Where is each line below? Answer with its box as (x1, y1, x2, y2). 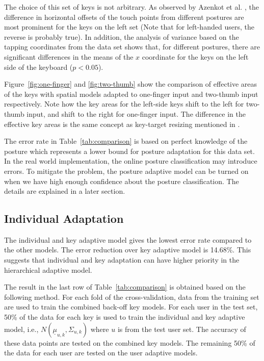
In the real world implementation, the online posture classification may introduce (4, 156, 257, 166)
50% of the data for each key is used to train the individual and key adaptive (4, 312, 245, 322)
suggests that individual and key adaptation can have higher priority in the (4, 254, 240, 265)
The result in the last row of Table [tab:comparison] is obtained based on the (4, 281, 246, 292)
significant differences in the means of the (4, 51, 134, 62)
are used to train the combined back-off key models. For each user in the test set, (4, 301, 258, 312)
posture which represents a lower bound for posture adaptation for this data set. (4, 145, 255, 156)
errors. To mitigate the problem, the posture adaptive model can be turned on (4, 165, 249, 176)
